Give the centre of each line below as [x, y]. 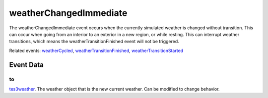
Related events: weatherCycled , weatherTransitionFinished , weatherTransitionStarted [96, 50]
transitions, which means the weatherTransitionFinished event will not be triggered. [94, 42]
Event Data [27, 65]
